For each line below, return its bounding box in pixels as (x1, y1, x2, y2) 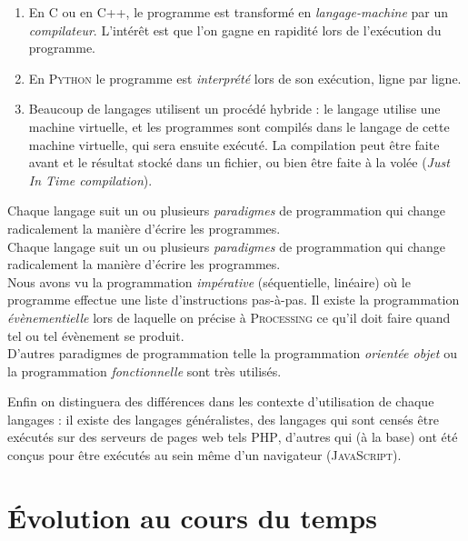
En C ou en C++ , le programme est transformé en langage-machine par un (28, 3, 448, 21)
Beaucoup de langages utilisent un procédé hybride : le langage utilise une (28, 99, 441, 118)
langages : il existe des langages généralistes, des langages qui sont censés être (7, 409, 439, 428)
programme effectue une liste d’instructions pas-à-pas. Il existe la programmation (7, 290, 460, 309)
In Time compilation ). (28, 170, 153, 189)
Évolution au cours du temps (7, 498, 377, 536)
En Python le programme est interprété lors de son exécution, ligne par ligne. (28, 68, 462, 87)
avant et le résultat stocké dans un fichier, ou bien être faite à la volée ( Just (28, 153, 450, 172)
